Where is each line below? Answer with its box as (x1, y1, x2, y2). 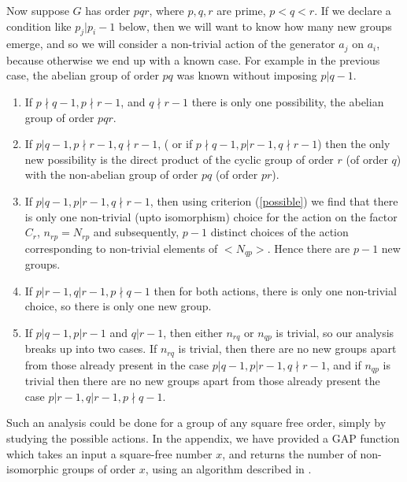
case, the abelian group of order (6, 67, 159, 83)
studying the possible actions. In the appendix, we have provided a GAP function (6, 430, 400, 447)
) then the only (317, 135, 390, 152)
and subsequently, (93, 224, 179, 240)
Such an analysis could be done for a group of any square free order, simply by (6, 414, 387, 431)
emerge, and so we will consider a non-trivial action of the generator (6, 35, 335, 52)
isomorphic (6, 461, 59, 477)
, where (149, 2, 184, 18)
